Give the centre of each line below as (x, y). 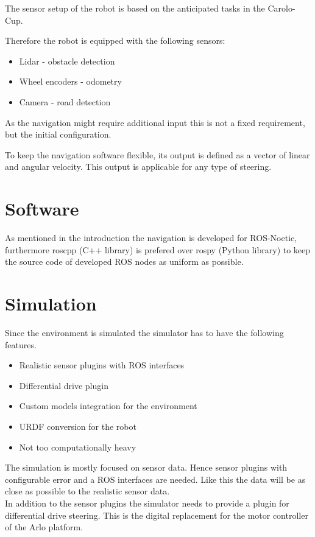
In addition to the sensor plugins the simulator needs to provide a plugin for (147, 503)
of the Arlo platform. (44, 527)
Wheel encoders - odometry (70, 81)
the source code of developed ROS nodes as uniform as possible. (124, 261)
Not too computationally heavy (78, 447)
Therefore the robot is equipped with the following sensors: (115, 40)
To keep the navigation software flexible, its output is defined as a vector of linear (157, 154)
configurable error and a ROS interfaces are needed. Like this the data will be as (155, 479)
